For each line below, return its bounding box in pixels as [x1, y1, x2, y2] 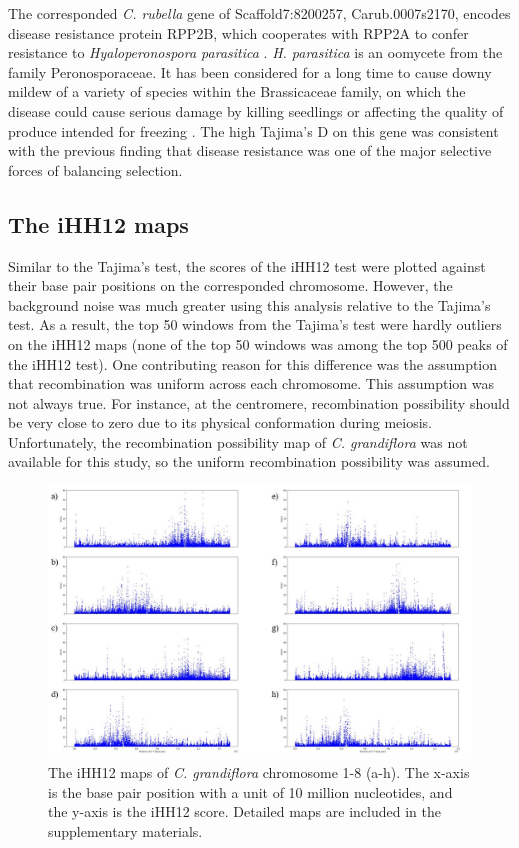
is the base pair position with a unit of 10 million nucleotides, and [48, 781, 453, 802]
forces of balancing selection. [8, 159, 183, 180]
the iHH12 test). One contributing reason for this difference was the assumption [8, 353, 498, 374]
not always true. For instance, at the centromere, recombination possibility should [8, 392, 510, 413]
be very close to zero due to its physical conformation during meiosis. [8, 412, 433, 433]
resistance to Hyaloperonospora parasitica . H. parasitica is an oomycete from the [8, 42, 503, 63]
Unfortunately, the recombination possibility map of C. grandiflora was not [8, 431, 468, 452]
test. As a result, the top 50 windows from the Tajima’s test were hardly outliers [8, 314, 502, 335]
